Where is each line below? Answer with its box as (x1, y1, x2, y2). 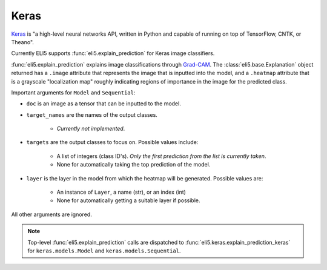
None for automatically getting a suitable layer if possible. (56, 197, 200, 204)
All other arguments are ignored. (11, 211, 92, 218)
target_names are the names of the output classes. (26, 111, 157, 118)
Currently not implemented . (56, 125, 125, 133)
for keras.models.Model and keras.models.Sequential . (27, 247, 181, 254)
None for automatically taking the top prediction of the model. (56, 161, 211, 168)
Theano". (11, 38, 35, 45)
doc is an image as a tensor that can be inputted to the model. (26, 100, 181, 107)
